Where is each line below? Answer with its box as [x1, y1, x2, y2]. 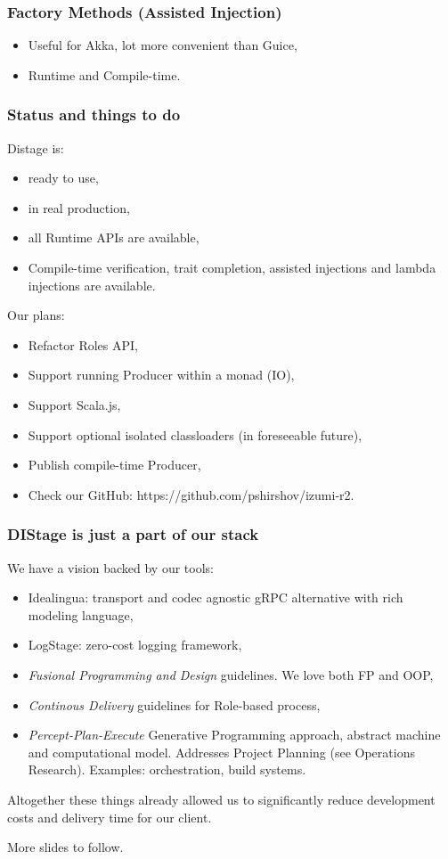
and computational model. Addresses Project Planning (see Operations [28, 742, 415, 761]
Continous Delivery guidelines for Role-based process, [28, 695, 321, 714]
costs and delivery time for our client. [7, 807, 212, 826]
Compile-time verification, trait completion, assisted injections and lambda [28, 258, 436, 276]
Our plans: [7, 306, 65, 324]
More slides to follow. [7, 838, 124, 856]
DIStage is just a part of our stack [7, 523, 259, 545]
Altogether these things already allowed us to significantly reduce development [7, 789, 436, 808]
